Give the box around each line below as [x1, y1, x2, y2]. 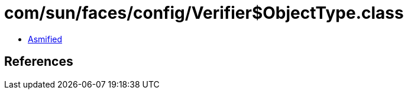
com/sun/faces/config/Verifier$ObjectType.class [4, 3, 404, 23]
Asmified [28, 33, 63, 44]
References [4, 54, 73, 69]
